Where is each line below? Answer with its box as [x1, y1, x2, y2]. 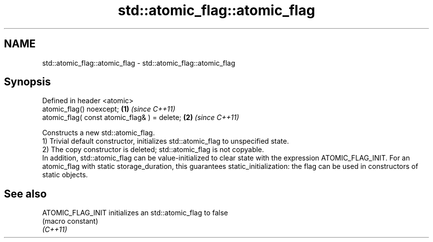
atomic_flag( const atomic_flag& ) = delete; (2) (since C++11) [42, 113, 239, 122]
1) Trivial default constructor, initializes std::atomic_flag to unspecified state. [42, 137, 289, 146]
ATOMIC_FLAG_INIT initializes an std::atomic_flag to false [42, 208, 228, 217]
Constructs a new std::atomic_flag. [42, 128, 155, 137]
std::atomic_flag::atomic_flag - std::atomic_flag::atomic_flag [42, 58, 235, 67]
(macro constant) [42, 217, 98, 226]
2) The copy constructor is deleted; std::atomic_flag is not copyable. [42, 145, 264, 154]
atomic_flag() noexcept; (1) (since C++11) [42, 105, 175, 114]
